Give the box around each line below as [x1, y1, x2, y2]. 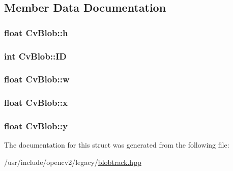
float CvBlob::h [4, 26, 68, 39]
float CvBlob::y [4, 120, 68, 132]
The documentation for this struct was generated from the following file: [4, 139, 229, 150]
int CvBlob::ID [4, 49, 67, 62]
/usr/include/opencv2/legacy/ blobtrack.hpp [4, 156, 141, 167]
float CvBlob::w [4, 73, 70, 85]
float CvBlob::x [4, 96, 68, 109]
